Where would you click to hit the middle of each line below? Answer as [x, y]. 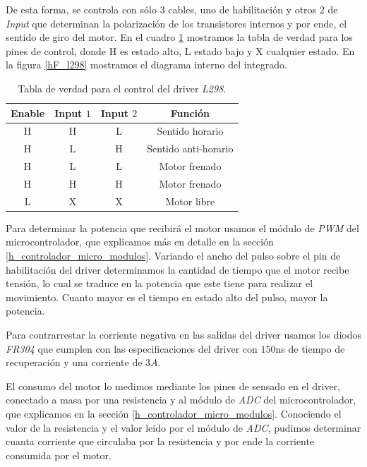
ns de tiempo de [310, 348]
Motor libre [190, 201]
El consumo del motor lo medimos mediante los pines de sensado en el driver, [173, 386]
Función [190, 113]
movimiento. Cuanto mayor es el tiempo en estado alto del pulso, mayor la [167, 297]
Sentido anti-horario [190, 148]
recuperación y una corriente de [74, 362]
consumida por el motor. [59, 455]
